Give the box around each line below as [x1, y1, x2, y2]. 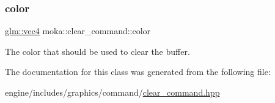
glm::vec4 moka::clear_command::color [5, 24, 151, 37]
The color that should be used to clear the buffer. [5, 44, 190, 57]
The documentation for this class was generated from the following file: [5, 65, 271, 78]
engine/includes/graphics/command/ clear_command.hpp [5, 86, 220, 98]
